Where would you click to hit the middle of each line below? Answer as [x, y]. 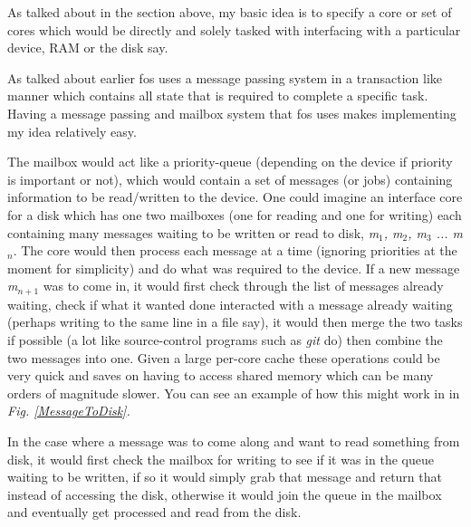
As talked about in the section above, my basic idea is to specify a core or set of [230, 12]
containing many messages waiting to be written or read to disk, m [193, 232]
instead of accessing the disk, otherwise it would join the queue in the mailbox [225, 494]
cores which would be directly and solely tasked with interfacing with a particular [234, 29]
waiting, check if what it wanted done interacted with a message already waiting [230, 304]
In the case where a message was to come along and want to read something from [234, 441]
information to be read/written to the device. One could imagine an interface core [235, 197]
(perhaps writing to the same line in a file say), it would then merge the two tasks [235, 322]
